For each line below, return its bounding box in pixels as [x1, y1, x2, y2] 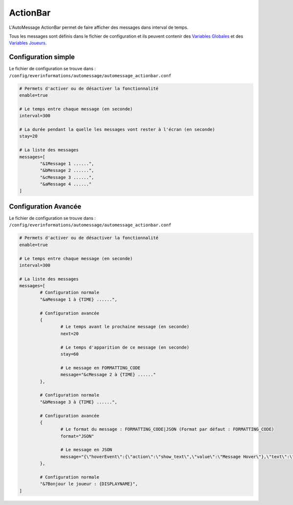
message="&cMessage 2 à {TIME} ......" [60, 372, 156, 378]
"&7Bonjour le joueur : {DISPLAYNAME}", [40, 481, 138, 487]
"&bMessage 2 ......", [40, 168, 95, 173]
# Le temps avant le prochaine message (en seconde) [60, 324, 189, 330]
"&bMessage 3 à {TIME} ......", [40, 399, 117, 405]
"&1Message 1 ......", [40, 161, 95, 166]
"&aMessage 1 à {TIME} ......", [40, 296, 117, 302]
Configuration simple [9, 53, 75, 61]
